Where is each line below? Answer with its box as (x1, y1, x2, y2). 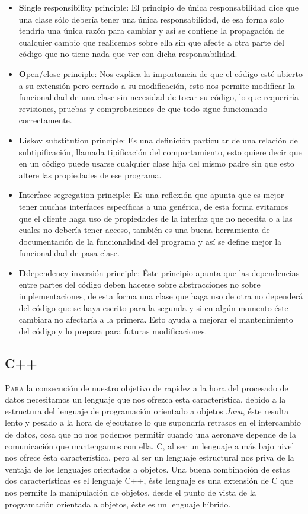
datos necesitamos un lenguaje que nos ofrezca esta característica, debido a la (5, 393, 286, 406)
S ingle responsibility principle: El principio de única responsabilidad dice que (18, 1, 299, 13)
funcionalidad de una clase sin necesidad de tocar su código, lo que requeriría (18, 91, 299, 103)
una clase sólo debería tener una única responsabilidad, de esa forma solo (18, 12, 284, 25)
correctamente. (18, 114, 72, 126)
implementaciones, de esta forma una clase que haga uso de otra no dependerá (18, 290, 303, 302)
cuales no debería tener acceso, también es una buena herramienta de (18, 224, 270, 236)
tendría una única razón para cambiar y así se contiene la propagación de (18, 24, 285, 37)
